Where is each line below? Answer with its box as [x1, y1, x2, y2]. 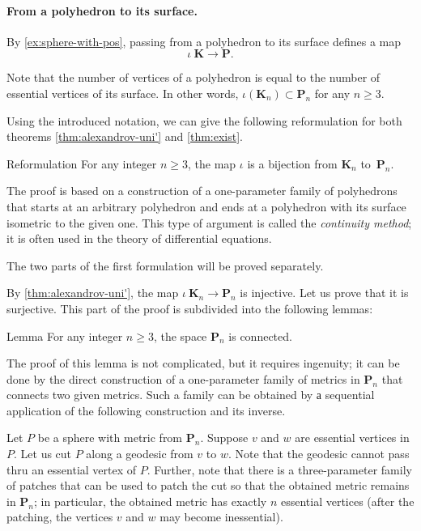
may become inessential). [159, 508, 283, 525]
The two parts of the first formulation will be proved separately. [6, 257, 324, 274]
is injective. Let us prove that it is [240, 284, 409, 301]
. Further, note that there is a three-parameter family [147, 461, 412, 478]
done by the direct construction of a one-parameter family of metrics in [6, 370, 360, 387]
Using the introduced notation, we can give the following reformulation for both [6, 112, 402, 129]
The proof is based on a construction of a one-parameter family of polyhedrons [6, 182, 398, 199]
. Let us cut [14, 445, 72, 462]
